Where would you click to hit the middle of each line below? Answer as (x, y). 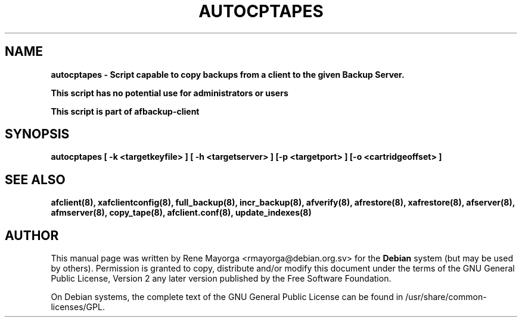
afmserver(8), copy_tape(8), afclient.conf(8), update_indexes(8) (181, 213)
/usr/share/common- (446, 297)
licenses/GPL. (78, 307)
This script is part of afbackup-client (125, 111)
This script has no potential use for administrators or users (170, 93)
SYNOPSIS (37, 134)
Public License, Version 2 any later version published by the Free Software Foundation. (221, 279)
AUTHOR (32, 235)
